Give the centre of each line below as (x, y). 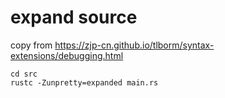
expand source (74, 17)
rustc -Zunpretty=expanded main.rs (84, 82)
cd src (24, 74)
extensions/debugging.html (67, 55)
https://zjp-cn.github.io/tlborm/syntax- (134, 45)
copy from (31, 45)
